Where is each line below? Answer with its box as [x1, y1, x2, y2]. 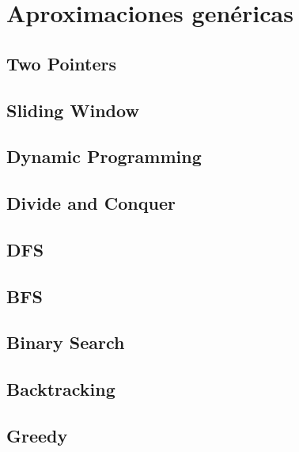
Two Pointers [6, 51, 116, 75]
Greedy [6, 424, 68, 448]
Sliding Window [6, 97, 139, 122]
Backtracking [6, 377, 115, 401]
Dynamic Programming [6, 144, 202, 169]
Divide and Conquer [6, 191, 176, 215]
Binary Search [6, 330, 125, 355]
